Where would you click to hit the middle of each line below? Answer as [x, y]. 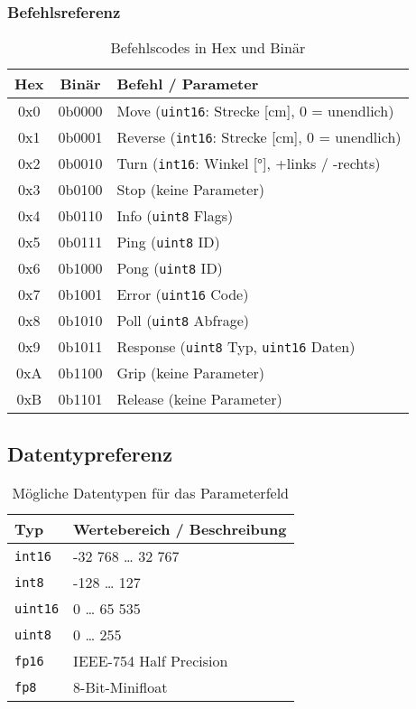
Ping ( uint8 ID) [168, 242]
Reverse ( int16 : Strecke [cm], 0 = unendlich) [259, 137]
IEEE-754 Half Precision [151, 661]
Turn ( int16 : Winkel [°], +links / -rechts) [249, 163]
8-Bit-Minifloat [120, 687]
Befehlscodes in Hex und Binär [208, 48]
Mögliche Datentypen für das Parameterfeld [150, 493]
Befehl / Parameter [188, 84]
